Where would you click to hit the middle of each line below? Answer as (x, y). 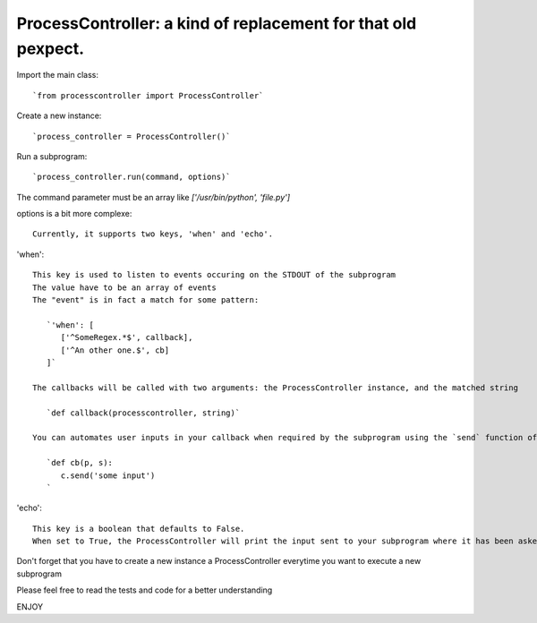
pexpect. (51, 48)
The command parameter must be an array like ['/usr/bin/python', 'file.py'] (153, 197)
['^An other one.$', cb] (115, 350)
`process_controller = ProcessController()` (132, 136)
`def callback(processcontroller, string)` (143, 413)
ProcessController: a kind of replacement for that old (217, 23)
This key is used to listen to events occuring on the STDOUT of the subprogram (214, 275)
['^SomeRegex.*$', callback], (127, 337)
